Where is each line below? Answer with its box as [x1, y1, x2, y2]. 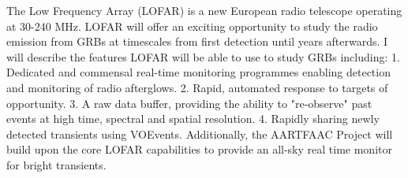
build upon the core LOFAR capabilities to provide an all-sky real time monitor [6, 141, 392, 158]
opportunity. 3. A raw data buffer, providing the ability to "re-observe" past [6, 95, 372, 111]
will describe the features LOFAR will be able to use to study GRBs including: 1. [6, 48, 400, 65]
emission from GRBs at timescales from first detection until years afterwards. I [6, 33, 388, 50]
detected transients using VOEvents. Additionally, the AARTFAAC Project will [6, 125, 393, 142]
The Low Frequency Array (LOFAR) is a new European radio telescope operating [6, 2, 402, 18]
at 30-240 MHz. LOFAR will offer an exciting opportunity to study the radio [6, 17, 378, 34]
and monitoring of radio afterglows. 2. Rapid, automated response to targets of [6, 79, 388, 95]
